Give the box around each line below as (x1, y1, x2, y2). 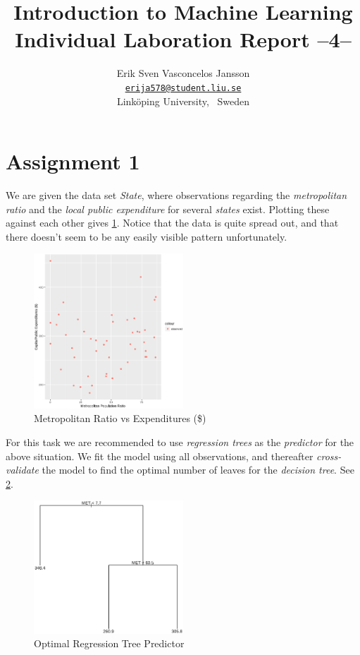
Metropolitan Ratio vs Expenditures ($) (34, 411, 206, 426)
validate (6, 462, 39, 477)
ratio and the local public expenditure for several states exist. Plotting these (6, 201, 330, 216)
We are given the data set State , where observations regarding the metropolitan (6, 188, 347, 203)
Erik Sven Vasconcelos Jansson (116, 66, 250, 80)
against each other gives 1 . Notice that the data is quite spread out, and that (6, 215, 339, 230)
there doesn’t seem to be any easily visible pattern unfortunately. (6, 229, 287, 244)
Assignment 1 (6, 147, 140, 176)
